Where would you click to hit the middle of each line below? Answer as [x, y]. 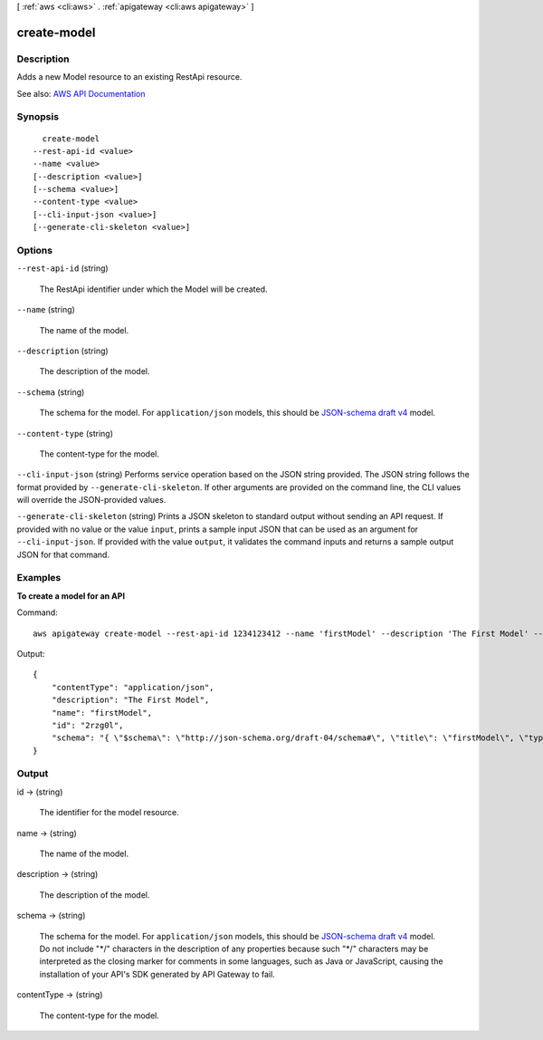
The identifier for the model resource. [110, 813]
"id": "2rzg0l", [87, 725]
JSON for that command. [63, 554]
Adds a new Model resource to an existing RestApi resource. [129, 77]
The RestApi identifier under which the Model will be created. [153, 289]
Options [35, 250]
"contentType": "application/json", [133, 687]
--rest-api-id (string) [62, 268]
